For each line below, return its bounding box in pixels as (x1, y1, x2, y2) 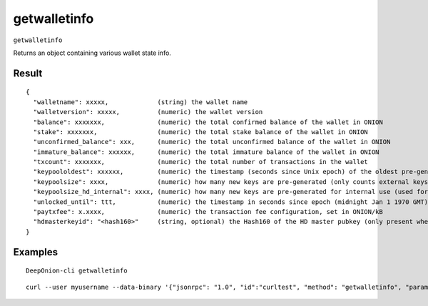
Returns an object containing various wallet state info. (13, 49, 171, 57)
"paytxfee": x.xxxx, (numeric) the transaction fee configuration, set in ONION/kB (33, 208, 383, 216)
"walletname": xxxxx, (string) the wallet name (33, 98, 248, 106)
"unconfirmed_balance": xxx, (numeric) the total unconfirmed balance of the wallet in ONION (33, 138, 391, 146)
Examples (13, 246, 58, 258)
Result (13, 67, 43, 79)
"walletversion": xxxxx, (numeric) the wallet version (33, 108, 263, 116)
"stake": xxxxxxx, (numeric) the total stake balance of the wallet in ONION (33, 128, 369, 136)
